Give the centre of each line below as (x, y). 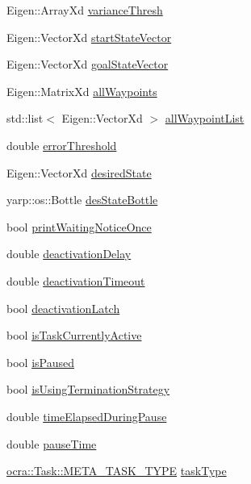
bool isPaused (40, 362)
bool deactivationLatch (63, 308)
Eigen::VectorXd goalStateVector (88, 64)
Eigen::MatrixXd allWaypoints (82, 91)
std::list (25, 118)
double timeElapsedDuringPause (87, 416)
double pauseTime (52, 443)
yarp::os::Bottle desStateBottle (82, 200)
